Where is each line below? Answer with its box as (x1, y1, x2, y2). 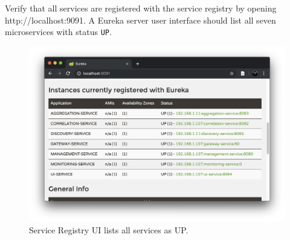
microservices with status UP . (5, 25, 112, 38)
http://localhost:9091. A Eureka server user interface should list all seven (5, 13, 276, 26)
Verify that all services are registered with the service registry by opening (5, 2, 277, 14)
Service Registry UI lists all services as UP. (29, 223, 188, 236)
